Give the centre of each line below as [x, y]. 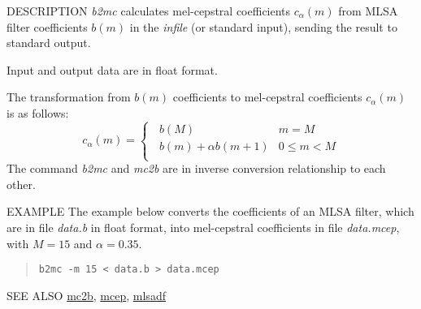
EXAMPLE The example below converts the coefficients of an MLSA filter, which [210, 211]
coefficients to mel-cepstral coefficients [267, 97]
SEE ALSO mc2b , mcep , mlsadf [86, 295]
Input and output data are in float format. [112, 69]
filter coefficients [47, 26]
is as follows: [38, 112]
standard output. [49, 43]
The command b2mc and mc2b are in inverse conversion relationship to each [196, 168]
